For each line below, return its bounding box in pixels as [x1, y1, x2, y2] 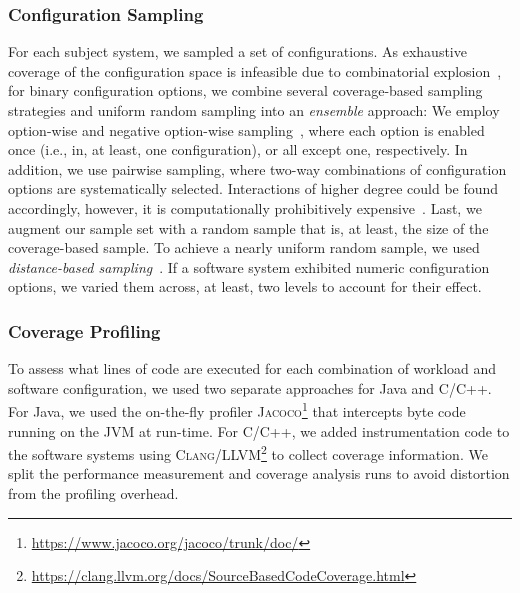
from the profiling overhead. [8, 483, 179, 504]
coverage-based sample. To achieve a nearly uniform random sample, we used [8, 237, 480, 258]
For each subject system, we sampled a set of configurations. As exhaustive [8, 41, 467, 62]
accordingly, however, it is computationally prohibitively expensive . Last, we [8, 197, 482, 218]
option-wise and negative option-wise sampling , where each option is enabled [8, 119, 485, 140]
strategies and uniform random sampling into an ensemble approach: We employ [8, 100, 500, 120]
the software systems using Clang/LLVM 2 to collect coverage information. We [8, 441, 488, 464]
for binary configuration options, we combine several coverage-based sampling [8, 80, 483, 101]
